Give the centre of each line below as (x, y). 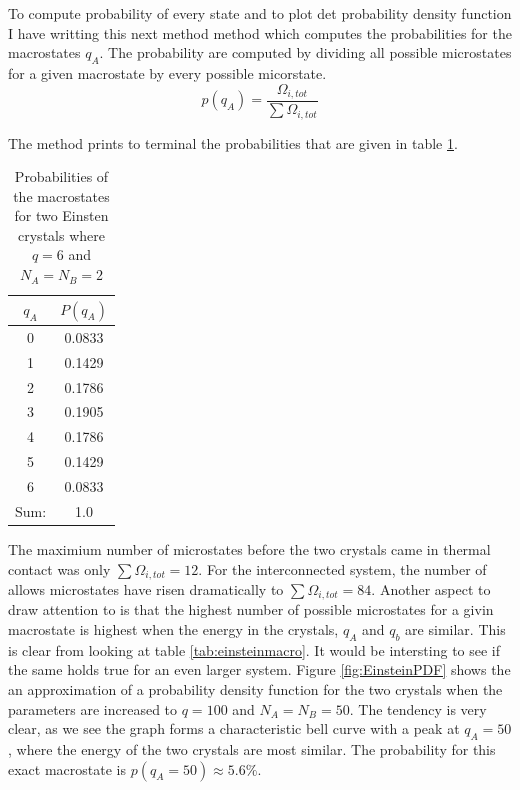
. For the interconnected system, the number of (342, 568)
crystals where (61, 234)
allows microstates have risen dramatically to (146, 588)
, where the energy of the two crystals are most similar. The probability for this (252, 748)
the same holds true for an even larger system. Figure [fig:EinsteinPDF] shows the (259, 669)
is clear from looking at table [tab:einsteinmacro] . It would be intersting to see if (254, 649)
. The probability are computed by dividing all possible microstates (305, 52)
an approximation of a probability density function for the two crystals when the (255, 689)
